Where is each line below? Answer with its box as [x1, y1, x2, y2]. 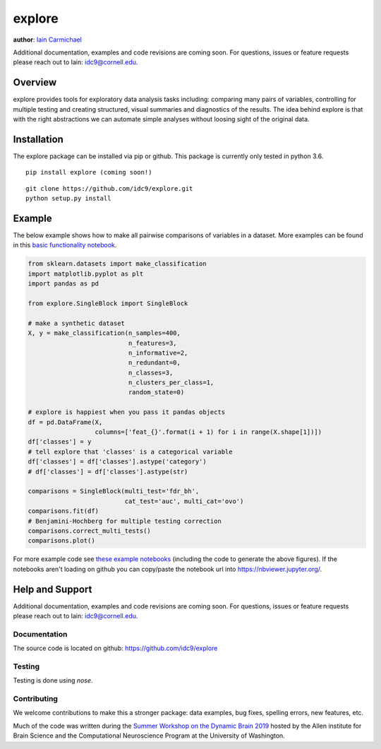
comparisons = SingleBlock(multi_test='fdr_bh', [28, 488, 200, 495]
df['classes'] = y [28, 438, 92, 446]
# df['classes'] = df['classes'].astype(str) [28, 467, 188, 476]
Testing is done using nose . [13, 676, 93, 685]
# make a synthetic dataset [28, 319, 125, 327]
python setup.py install [25, 194, 111, 203]
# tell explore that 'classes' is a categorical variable [28, 447, 233, 456]
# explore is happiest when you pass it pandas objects [28, 408, 226, 416]
